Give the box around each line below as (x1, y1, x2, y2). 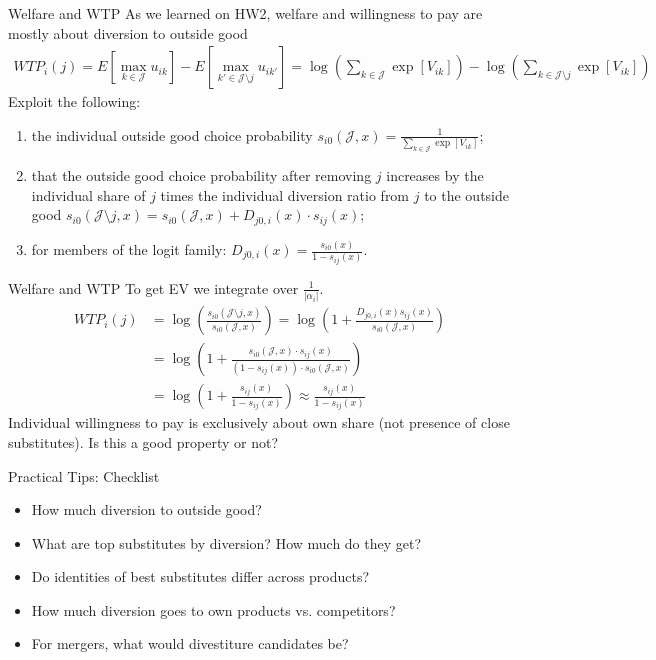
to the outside (424, 184, 510, 205)
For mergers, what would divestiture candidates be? (31, 633, 349, 654)
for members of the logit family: (31, 239, 227, 260)
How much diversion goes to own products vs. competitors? (31, 599, 396, 620)
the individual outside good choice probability (31, 124, 313, 145)
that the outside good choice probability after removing (31, 165, 372, 186)
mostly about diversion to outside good (8, 22, 248, 43)
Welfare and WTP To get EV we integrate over (8, 277, 299, 298)
